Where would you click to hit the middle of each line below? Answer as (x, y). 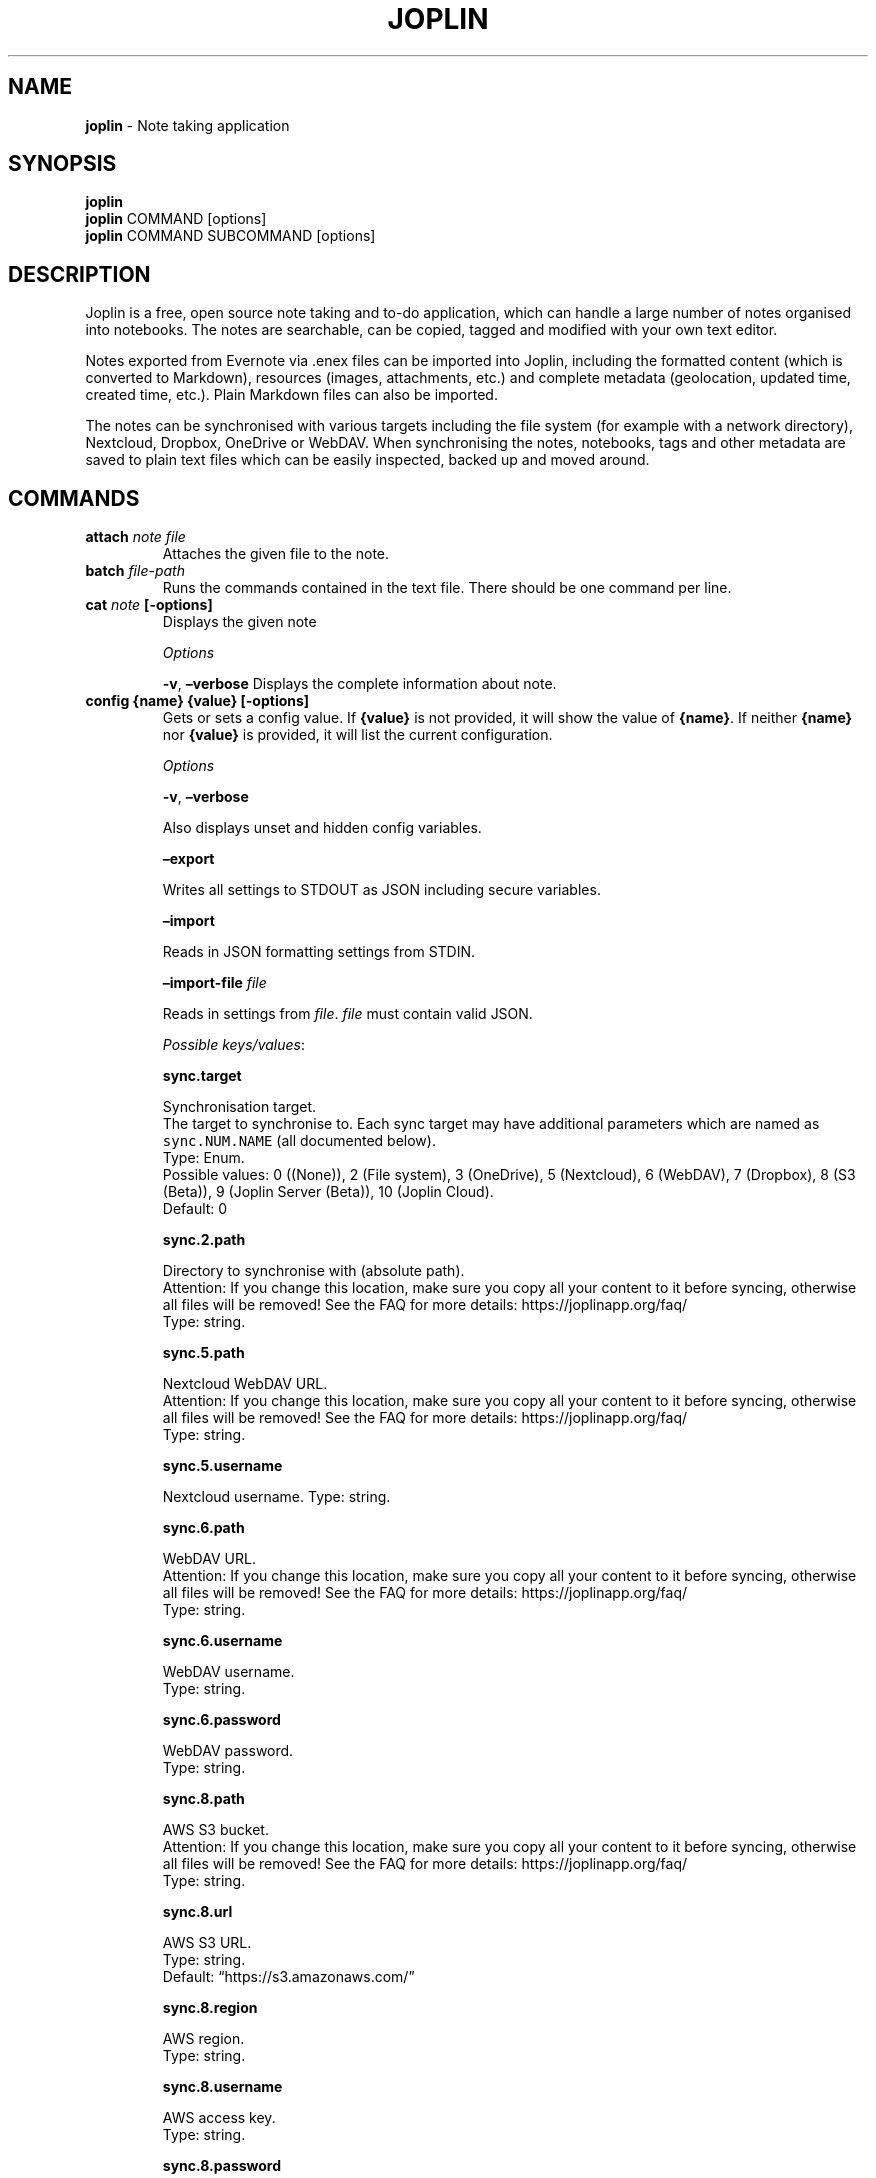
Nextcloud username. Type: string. (276, 1497)
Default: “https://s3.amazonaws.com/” (288, 1977)
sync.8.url (197, 1912)
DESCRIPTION (79, 274)
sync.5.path (203, 1353)
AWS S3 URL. (207, 1943)
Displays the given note (239, 622)
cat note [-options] (149, 605)
